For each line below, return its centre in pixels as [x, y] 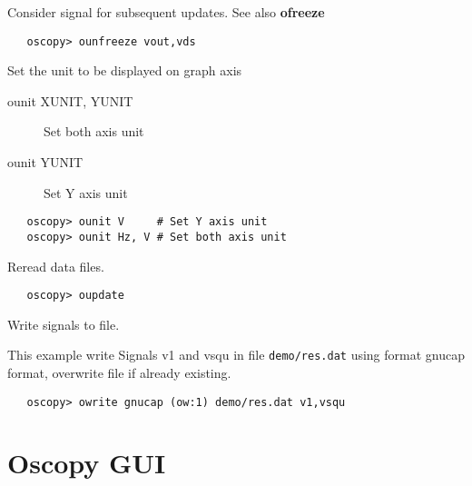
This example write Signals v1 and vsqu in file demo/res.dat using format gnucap [236, 355]
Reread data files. [56, 266]
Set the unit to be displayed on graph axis [125, 70]
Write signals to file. [64, 324]
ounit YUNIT [45, 162]
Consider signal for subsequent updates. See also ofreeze [166, 12]
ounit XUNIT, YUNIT [70, 100]
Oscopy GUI [87, 463]
